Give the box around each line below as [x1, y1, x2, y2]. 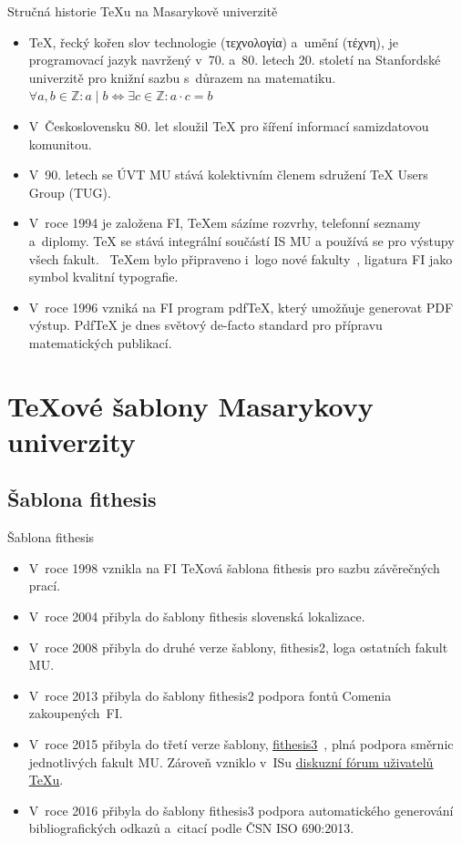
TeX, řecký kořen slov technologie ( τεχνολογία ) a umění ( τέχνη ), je [28, 32, 398, 51]
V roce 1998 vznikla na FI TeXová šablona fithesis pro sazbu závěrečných [28, 558, 440, 577]
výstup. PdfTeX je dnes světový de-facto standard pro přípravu [28, 315, 383, 334]
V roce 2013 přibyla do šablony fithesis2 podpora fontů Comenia [28, 685, 392, 704]
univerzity [7, 422, 136, 459]
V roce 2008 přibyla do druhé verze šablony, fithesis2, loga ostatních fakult [28, 637, 448, 656]
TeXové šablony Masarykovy [7, 386, 374, 424]
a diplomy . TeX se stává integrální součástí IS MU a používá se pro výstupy [28, 231, 455, 250]
